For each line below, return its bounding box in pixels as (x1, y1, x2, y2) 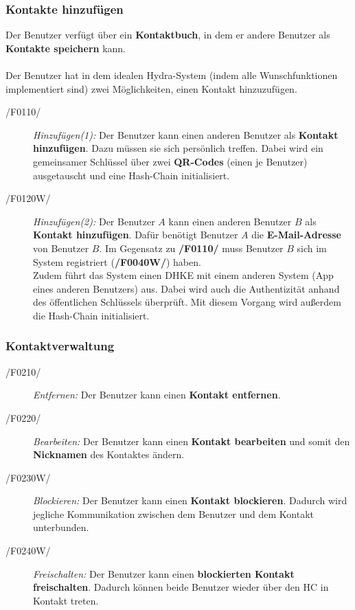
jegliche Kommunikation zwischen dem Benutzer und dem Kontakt (33, 506, 314, 521)
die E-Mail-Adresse (251, 227, 341, 242)
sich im (297, 240, 327, 255)
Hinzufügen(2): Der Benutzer (33, 214, 155, 228)
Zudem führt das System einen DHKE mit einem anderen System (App (33, 268, 334, 282)
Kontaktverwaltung (5, 337, 115, 354)
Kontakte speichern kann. (5, 41, 126, 55)
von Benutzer (33, 240, 89, 255)
